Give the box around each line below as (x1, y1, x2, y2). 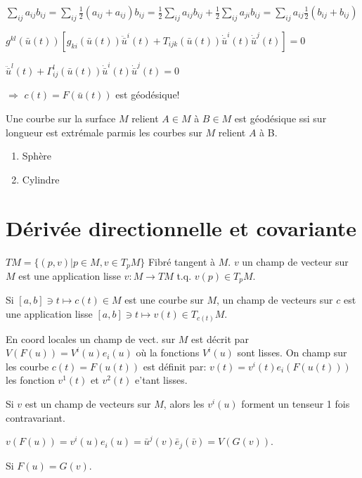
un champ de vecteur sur (242, 254, 349, 269)
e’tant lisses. (135, 373, 188, 387)
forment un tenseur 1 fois (241, 396, 350, 411)
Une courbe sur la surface (6, 111, 116, 126)
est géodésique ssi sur (234, 111, 327, 126)
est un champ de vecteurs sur (25, 396, 151, 411)
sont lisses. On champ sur (237, 345, 347, 360)
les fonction (6, 373, 55, 387)
